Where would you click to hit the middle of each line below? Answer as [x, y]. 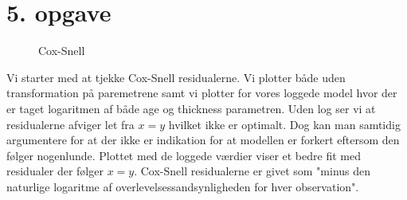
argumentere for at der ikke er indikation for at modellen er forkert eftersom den [203, 140]
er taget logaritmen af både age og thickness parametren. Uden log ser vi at [191, 108]
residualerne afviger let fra [70, 124]
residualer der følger [55, 171]
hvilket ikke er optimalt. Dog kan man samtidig [284, 124]
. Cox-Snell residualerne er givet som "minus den [252, 171]
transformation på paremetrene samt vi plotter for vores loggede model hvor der [202, 93]
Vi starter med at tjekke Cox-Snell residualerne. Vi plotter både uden [176, 77]
